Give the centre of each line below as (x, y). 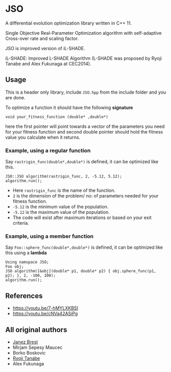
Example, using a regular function (48, 150)
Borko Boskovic (29, 353)
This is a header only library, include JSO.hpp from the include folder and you (86, 92)
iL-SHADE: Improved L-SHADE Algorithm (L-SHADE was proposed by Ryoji (84, 58)
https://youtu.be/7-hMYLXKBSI (45, 308)
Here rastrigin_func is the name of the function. (64, 190)
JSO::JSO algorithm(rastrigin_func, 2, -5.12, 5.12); (64, 177)
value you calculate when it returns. (43, 137)
